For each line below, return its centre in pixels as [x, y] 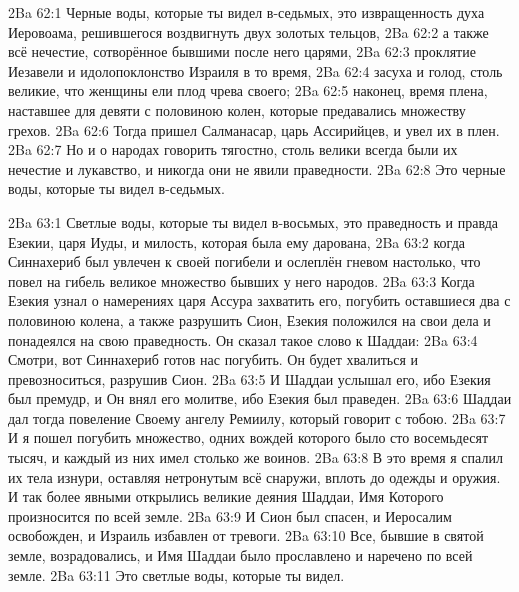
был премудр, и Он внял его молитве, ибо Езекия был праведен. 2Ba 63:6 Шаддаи [260, 398]
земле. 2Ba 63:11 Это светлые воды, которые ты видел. [176, 574]
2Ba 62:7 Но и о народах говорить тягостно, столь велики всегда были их [233, 149]
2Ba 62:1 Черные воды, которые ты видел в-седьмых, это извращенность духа [246, 12]
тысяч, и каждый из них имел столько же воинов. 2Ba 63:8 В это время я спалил [255, 457]
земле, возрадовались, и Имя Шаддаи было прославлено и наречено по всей [240, 555]
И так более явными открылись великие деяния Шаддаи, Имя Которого [226, 496]
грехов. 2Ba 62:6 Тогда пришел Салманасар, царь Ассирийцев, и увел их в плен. [254, 129]
